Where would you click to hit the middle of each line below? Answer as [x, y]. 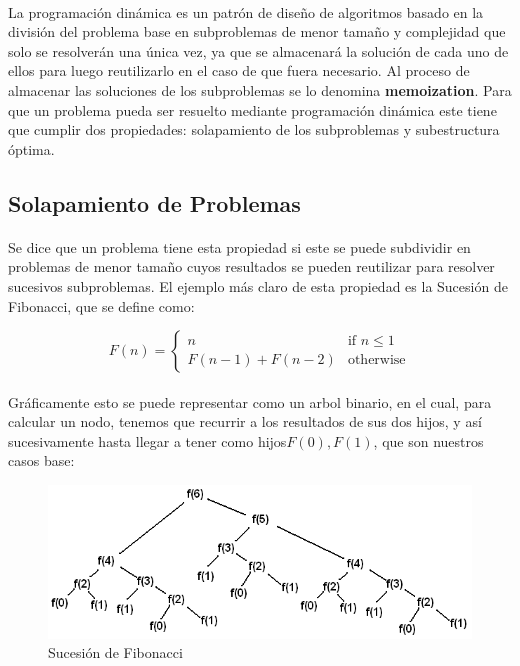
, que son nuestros [428, 440]
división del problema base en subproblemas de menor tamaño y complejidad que [257, 31]
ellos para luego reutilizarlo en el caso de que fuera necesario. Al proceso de [239, 70]
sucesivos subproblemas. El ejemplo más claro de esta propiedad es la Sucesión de [258, 285]
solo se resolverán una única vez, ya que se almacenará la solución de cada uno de [258, 50]
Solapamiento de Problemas [154, 202]
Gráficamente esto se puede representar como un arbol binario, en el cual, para [250, 401]
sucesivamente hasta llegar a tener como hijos [147, 440]
